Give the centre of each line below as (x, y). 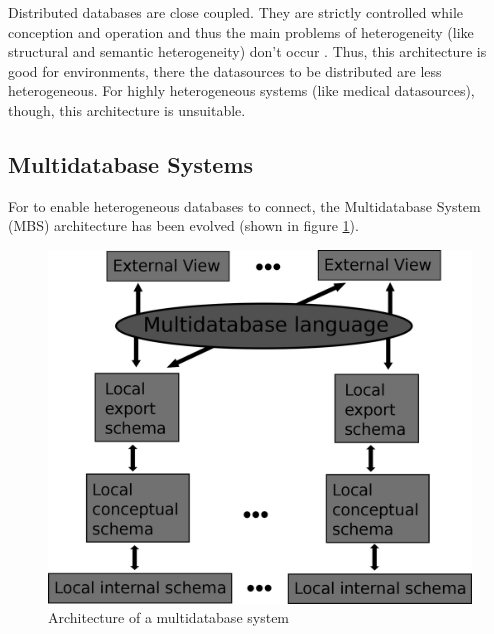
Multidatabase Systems (131, 163)
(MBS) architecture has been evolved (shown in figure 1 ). (183, 225)
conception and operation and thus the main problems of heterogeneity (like (241, 31)
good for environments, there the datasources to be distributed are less (225, 70)
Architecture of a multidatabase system (169, 617)
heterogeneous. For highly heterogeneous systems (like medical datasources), (241, 90)
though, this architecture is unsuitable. (127, 109)
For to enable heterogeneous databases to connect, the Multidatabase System (244, 205)
